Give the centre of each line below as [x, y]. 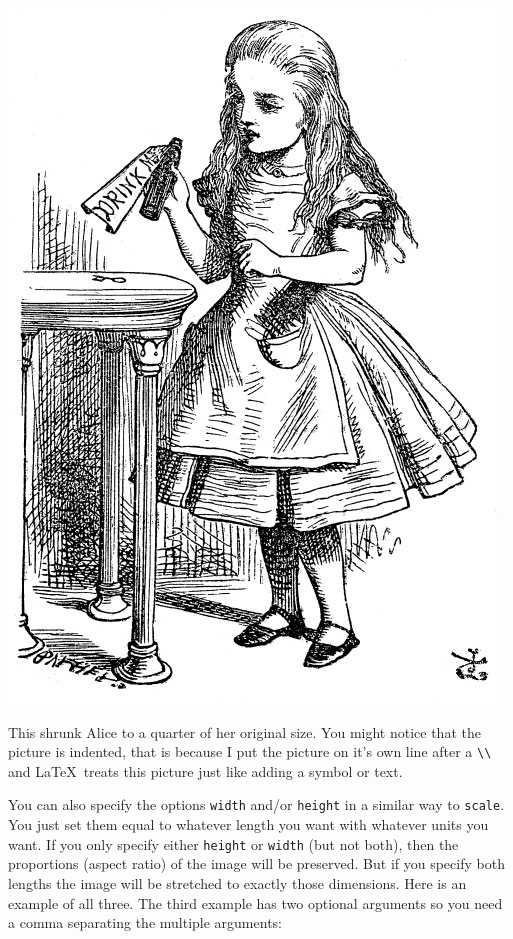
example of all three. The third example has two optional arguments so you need [255, 902]
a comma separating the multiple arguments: [145, 922]
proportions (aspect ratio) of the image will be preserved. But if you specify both [256, 863]
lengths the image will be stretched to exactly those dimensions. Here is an [237, 882]
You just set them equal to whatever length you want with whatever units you [248, 824]
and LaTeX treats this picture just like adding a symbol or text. [205, 770]
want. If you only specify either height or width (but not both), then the [233, 843]
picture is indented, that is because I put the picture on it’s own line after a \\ [250, 751]
